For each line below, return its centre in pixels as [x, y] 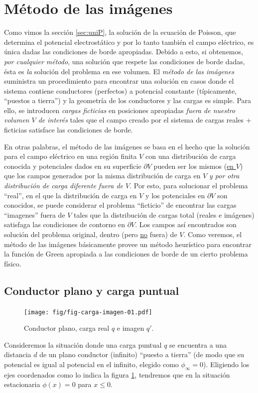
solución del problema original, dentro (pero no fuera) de [91, 234]
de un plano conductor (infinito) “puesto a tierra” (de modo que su [142, 354]
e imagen [130, 328]
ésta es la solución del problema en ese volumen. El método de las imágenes [119, 71]
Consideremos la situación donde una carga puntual [83, 344]
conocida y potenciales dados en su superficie [73, 166]
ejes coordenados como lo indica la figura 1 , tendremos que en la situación [117, 374]
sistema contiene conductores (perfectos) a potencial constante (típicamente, [121, 90]
